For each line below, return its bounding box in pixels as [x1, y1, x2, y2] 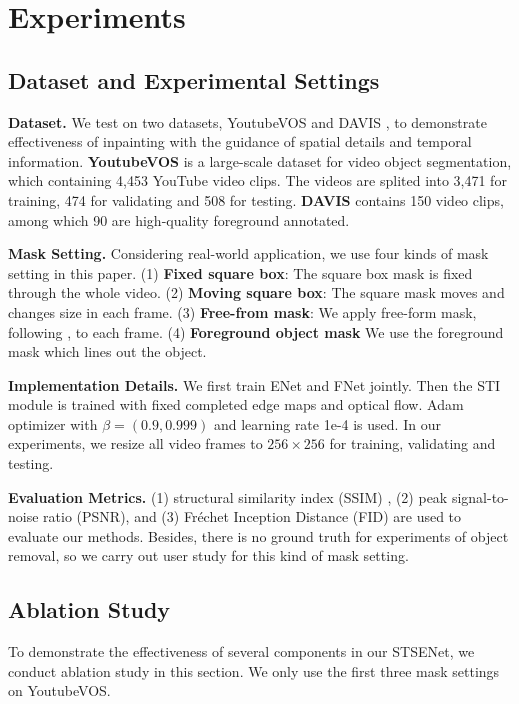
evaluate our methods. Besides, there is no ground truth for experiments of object [8, 525, 509, 546]
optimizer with [8, 413, 98, 434]
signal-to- [451, 486, 509, 507]
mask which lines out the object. [8, 341, 207, 362]
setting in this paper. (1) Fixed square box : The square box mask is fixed [8, 262, 473, 283]
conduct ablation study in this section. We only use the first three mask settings [8, 660, 500, 681]
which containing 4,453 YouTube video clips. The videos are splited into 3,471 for [8, 170, 507, 191]
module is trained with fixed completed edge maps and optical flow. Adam [8, 394, 464, 415]
